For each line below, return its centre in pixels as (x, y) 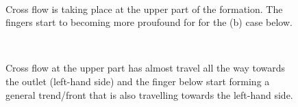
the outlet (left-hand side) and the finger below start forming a (138, 81)
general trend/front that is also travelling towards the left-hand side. (149, 94)
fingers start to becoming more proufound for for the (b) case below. (149, 22)
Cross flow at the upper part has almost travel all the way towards (146, 68)
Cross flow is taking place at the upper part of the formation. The (144, 9)
